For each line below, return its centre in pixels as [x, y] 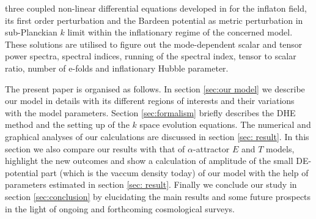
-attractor [211, 148]
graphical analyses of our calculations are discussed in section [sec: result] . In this [157, 136]
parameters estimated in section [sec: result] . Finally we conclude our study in [151, 184]
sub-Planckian [31, 32]
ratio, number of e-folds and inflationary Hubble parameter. [117, 68]
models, [280, 148]
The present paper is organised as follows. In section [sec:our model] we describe [155, 88]
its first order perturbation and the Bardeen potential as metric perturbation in [154, 20]
